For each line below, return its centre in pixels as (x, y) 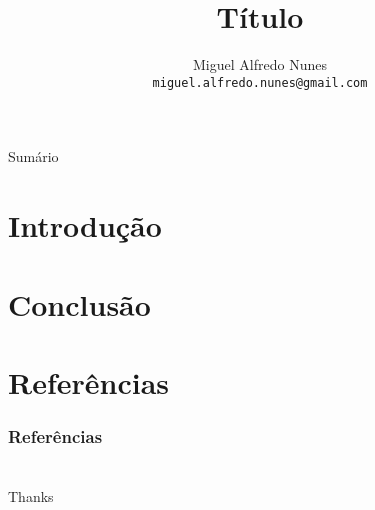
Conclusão (79, 303)
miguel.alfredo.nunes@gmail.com (260, 82)
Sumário (33, 156)
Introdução (85, 225)
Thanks (31, 496)
